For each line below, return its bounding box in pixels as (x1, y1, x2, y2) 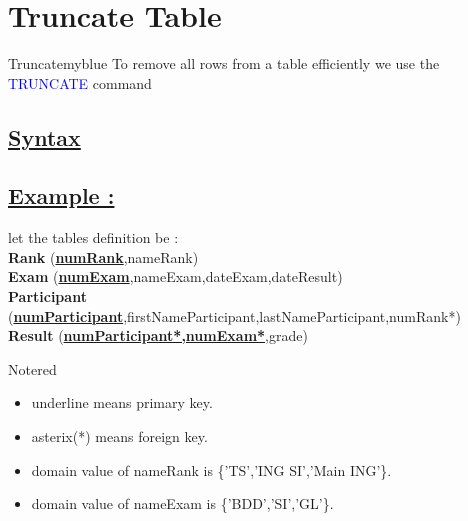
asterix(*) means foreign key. (31, 426, 208, 447)
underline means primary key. (31, 392, 213, 413)
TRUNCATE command (8, 72, 152, 93)
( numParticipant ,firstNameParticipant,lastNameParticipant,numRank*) (8, 305, 461, 326)
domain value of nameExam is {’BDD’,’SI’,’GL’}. (31, 493, 334, 514)
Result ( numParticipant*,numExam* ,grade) (8, 325, 308, 346)
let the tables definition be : (8, 227, 179, 248)
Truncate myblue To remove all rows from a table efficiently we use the (8, 53, 440, 74)
